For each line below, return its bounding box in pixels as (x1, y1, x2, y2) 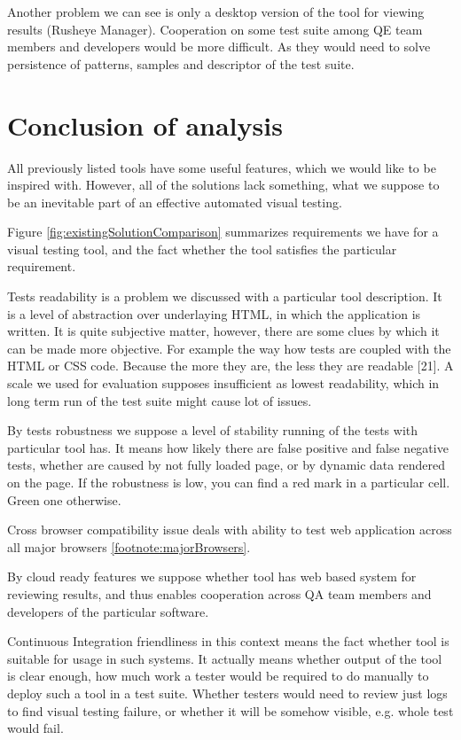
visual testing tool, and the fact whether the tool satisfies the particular (7, 239, 397, 258)
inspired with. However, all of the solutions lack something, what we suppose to (7, 175, 440, 194)
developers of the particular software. (7, 602, 209, 620)
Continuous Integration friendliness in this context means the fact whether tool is (7, 632, 449, 650)
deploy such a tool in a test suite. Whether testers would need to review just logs (7, 683, 448, 702)
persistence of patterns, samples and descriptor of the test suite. (7, 54, 355, 73)
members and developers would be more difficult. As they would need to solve (7, 37, 431, 56)
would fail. (7, 719, 64, 737)
